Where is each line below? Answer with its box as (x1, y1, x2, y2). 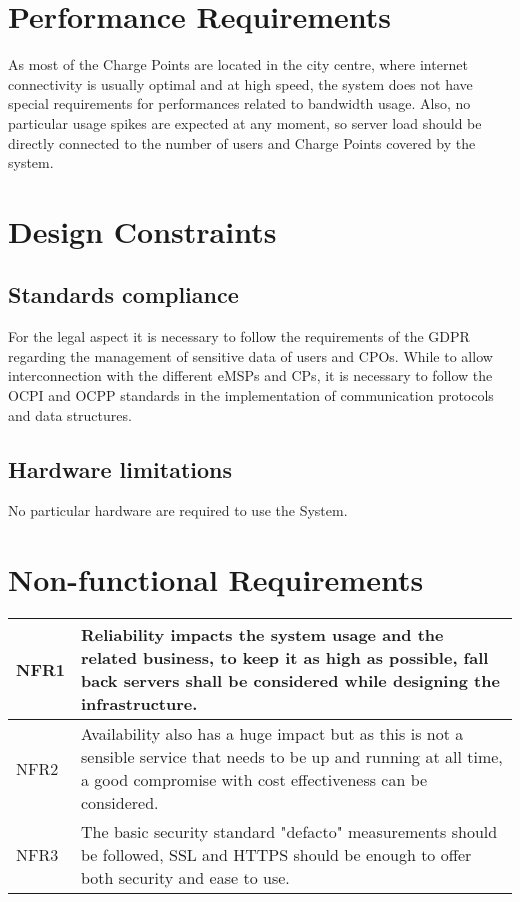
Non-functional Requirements (8, 559, 424, 600)
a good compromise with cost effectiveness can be (81, 768, 428, 792)
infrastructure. (81, 692, 198, 716)
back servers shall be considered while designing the (81, 669, 500, 693)
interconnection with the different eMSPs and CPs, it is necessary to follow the (8, 365, 493, 386)
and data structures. (8, 404, 132, 425)
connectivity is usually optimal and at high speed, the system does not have (8, 73, 473, 94)
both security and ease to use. (81, 866, 290, 890)
